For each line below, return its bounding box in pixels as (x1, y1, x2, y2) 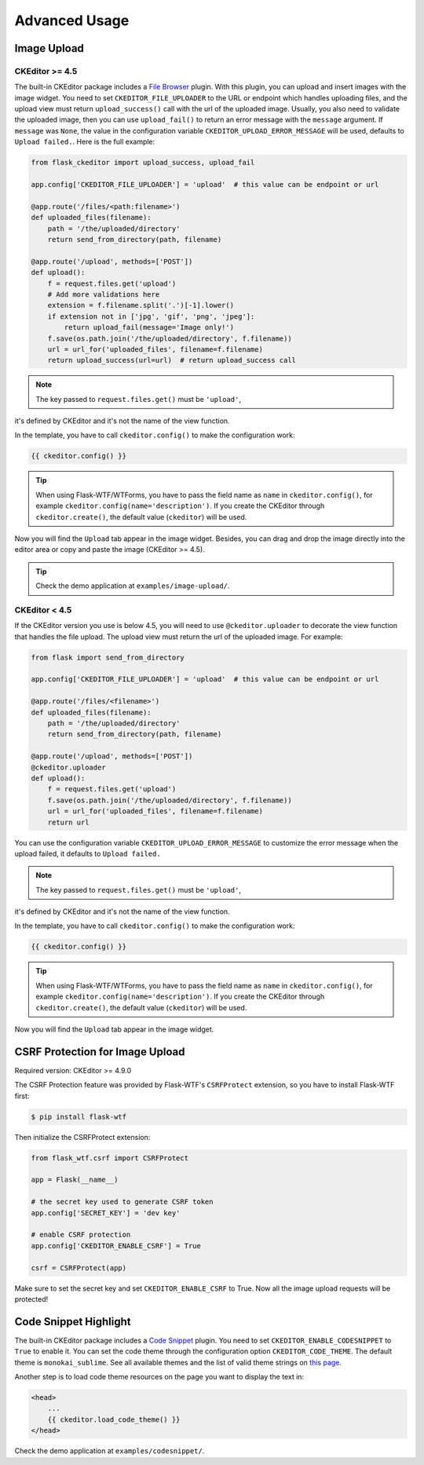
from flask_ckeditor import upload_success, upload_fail (31, 158, 255, 167)
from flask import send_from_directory (31, 652, 185, 662)
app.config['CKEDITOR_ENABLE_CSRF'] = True (31, 1241, 202, 1250)
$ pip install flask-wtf (31, 1112, 127, 1121)
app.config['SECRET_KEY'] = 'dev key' (31, 1208, 181, 1217)
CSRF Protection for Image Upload (14, 1045, 185, 1058)
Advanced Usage (14, 12, 130, 29)
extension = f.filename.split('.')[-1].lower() (47, 301, 235, 310)
